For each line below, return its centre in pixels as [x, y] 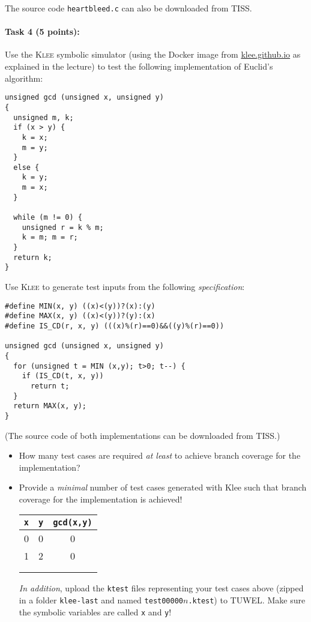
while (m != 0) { [48, 218]
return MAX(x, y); [50, 406]
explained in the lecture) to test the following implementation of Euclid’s [139, 66]
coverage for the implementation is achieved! [101, 499]
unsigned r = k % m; [63, 227]
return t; [50, 386]
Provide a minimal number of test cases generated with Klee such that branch [163, 487]
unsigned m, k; [44, 117]
